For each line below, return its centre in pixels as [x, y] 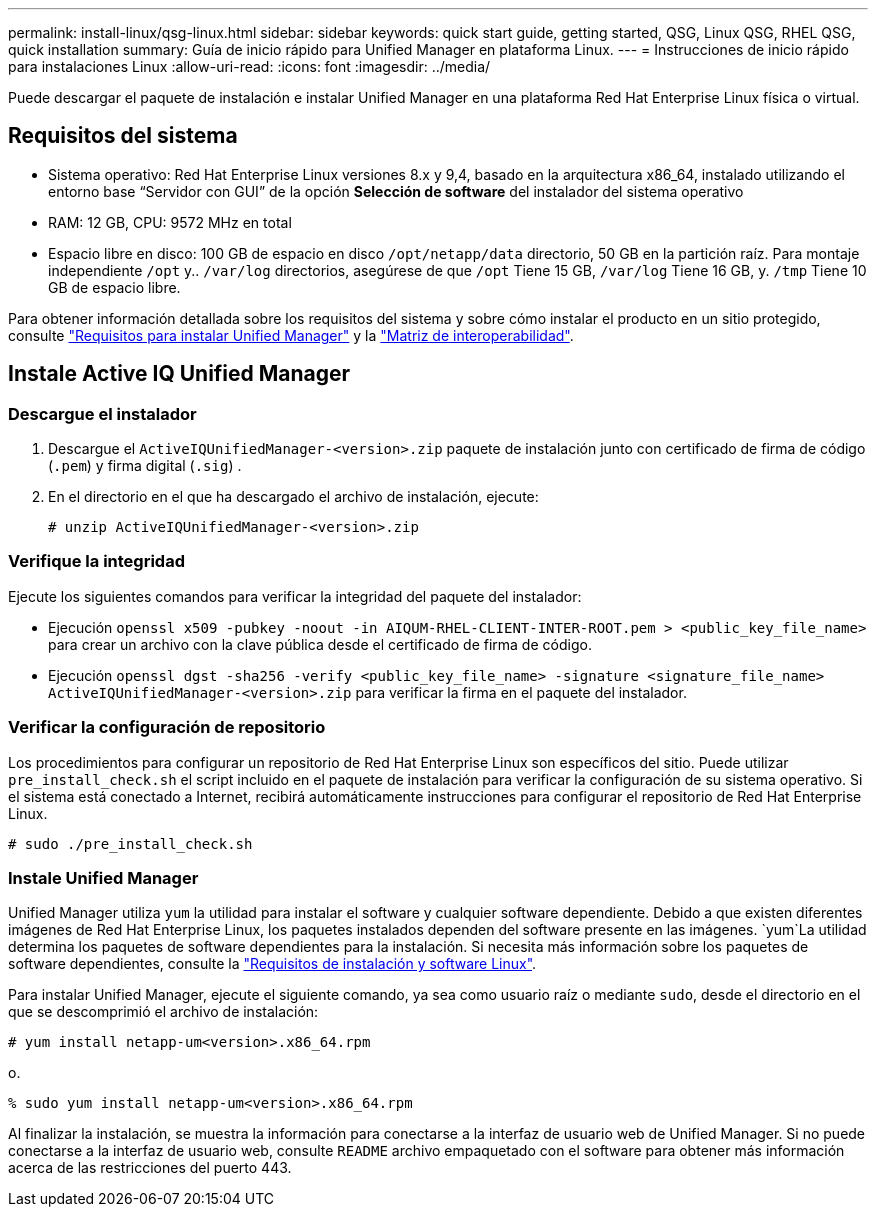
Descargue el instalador [102, 413]
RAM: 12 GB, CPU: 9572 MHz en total [170, 222]
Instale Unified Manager [103, 877]
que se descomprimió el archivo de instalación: [163, 1012]
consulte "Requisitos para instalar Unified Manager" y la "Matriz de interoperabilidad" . [291, 335]
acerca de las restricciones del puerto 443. [150, 1168]
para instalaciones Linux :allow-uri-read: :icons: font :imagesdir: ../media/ [249, 66]
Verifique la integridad [96, 561]
